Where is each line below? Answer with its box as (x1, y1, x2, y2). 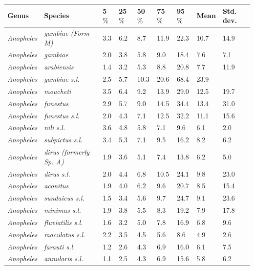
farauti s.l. (44, 241, 75, 251)
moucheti (44, 86, 71, 96)
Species (44, 10, 69, 21)
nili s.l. (44, 122, 65, 133)
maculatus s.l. (44, 229, 85, 239)
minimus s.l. (44, 205, 81, 215)
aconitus (44, 180, 69, 191)
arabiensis (44, 62, 74, 72)
